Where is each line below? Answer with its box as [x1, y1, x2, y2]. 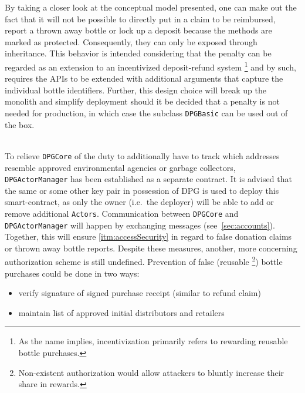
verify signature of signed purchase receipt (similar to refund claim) [18, 287, 261, 299]
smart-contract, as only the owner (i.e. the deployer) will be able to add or [5, 196, 274, 208]
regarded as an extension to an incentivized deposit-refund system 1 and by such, [5, 59, 296, 73]
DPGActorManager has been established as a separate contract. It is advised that [5, 173, 292, 185]
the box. [5, 118, 35, 130]
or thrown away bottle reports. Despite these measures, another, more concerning [5, 241, 297, 254]
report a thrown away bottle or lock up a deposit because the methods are [5, 24, 272, 36]
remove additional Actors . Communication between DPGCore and [5, 207, 239, 219]
